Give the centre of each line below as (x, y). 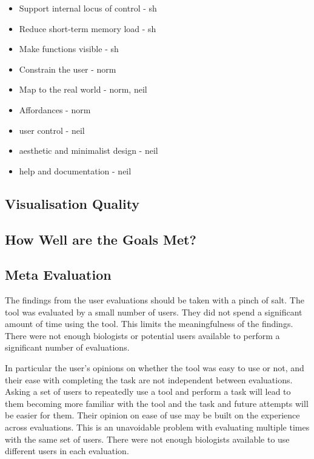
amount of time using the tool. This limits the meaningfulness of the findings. (149, 324)
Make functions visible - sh (69, 49)
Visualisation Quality (72, 203)
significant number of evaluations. (67, 347)
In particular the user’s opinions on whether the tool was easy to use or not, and (155, 368)
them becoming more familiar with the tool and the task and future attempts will (157, 403)
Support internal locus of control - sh (88, 8)
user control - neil (52, 130)
